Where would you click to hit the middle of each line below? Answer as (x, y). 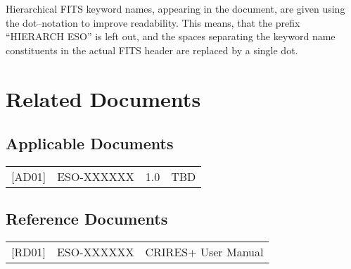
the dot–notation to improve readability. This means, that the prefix (153, 22)
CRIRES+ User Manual (204, 252)
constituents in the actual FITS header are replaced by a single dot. (152, 50)
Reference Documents (87, 219)
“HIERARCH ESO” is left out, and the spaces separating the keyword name (171, 36)
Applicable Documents (90, 143)
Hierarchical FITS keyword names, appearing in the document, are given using (175, 8)
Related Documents (103, 98)
